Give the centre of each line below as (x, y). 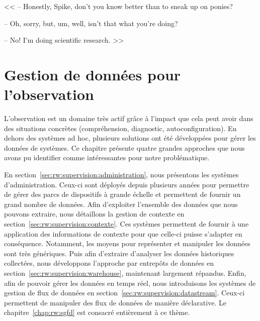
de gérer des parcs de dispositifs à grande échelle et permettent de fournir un (122, 194)
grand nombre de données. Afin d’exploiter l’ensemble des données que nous (121, 204)
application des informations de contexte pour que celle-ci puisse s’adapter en (123, 233)
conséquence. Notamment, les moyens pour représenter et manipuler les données (127, 243)
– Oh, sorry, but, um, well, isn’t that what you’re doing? (91, 23)
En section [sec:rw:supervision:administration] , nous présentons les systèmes (121, 175)
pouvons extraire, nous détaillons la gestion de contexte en (94, 214)
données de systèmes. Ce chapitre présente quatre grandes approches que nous (124, 147)
